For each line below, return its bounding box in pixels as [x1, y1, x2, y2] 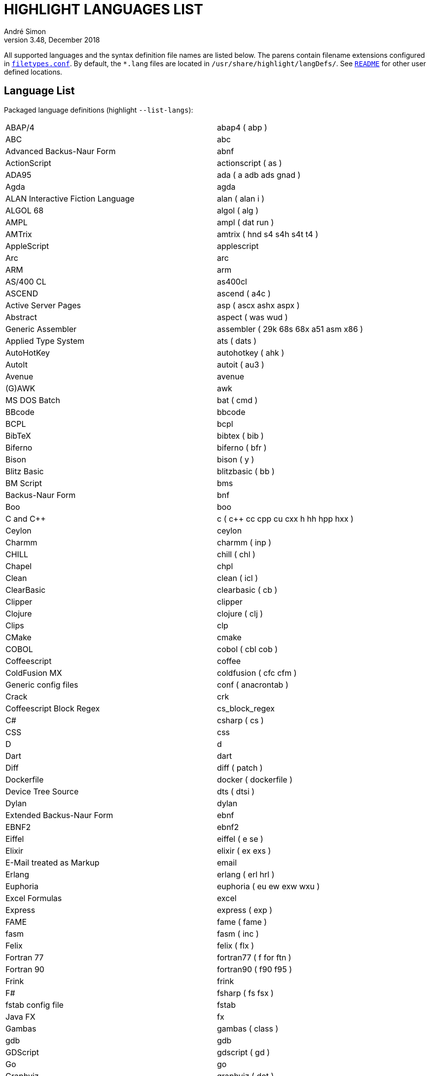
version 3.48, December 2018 [4, 35, 100, 44]
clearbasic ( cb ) [217, 584, 278, 595]
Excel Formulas [5, 893, 62, 903]
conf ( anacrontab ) [217, 679, 288, 690]
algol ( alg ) [217, 205, 258, 215]
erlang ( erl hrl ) [217, 869, 275, 879]
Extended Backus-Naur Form [5, 810, 113, 820]
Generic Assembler [5, 324, 77, 334]
